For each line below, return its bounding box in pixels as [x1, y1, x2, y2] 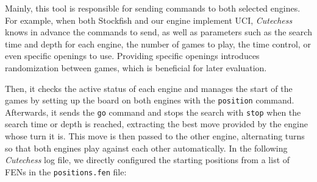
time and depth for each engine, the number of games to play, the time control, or [5, 37, 311, 50]
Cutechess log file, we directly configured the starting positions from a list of [5, 153, 290, 166]
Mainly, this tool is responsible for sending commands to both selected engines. [5, 2, 301, 14]
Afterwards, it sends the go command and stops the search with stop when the [5, 105, 301, 118]
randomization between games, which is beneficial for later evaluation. [5, 61, 267, 74]
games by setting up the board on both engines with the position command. [5, 94, 294, 107]
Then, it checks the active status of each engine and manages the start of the [5, 82, 293, 94]
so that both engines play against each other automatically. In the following [5, 141, 288, 154]
